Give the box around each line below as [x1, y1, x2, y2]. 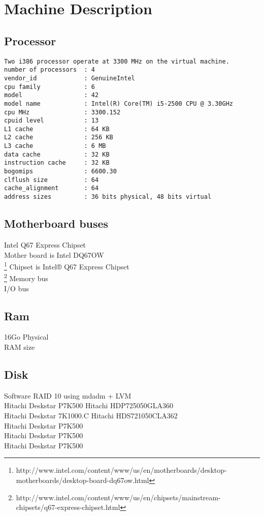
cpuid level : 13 [4, 117, 99, 125]
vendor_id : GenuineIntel [4, 74, 135, 82]
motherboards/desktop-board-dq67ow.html [16, 474, 149, 485]
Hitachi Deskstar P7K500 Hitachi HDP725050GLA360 [4, 400, 173, 411]
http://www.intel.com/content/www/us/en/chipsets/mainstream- [16, 492, 221, 502]
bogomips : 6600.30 [4, 168, 117, 175]
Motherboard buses [4, 216, 109, 231]
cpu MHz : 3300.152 [4, 108, 121, 116]
